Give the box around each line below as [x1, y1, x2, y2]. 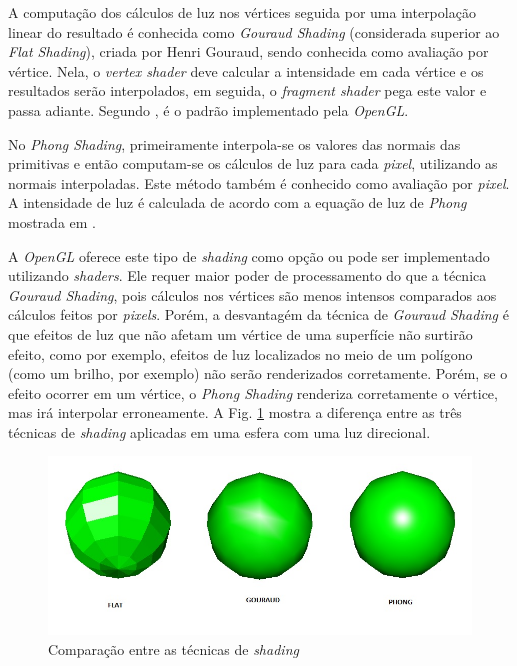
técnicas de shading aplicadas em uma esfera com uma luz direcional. [8, 421, 431, 442]
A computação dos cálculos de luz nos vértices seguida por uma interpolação [8, 2, 476, 22]
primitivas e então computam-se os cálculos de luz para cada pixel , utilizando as [8, 153, 498, 174]
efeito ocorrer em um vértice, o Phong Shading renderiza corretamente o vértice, [8, 382, 498, 403]
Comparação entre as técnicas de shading [48, 639, 299, 660]
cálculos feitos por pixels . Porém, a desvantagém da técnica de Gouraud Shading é [8, 304, 509, 325]
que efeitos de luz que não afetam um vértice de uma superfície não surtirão [8, 323, 473, 344]
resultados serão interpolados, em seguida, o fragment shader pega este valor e [8, 80, 487, 101]
